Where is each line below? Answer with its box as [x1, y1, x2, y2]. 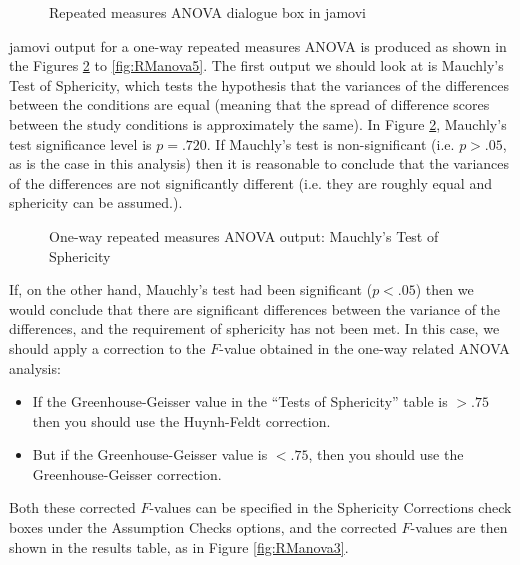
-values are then [410, 517, 508, 538]
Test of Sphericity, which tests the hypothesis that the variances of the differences [9, 74, 509, 95]
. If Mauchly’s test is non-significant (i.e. [206, 133, 455, 154]
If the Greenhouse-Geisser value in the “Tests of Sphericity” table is [32, 391, 448, 412]
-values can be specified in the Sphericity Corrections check [149, 497, 512, 518]
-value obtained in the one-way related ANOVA [219, 337, 510, 358]
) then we [415, 279, 474, 300]
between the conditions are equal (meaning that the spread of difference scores [9, 94, 490, 115]
